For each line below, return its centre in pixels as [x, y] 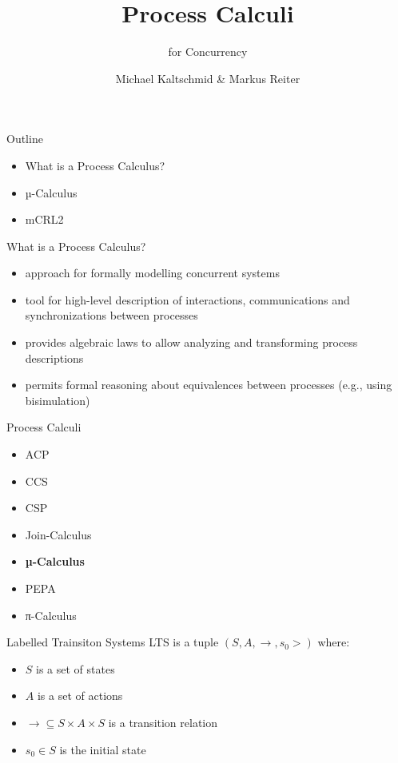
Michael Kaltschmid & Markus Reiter [208, 78]
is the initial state [103, 749]
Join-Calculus [58, 534]
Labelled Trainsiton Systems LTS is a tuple [113, 642]
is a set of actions [80, 695]
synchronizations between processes [111, 315]
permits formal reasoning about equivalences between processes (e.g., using [209, 385]
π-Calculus [51, 615]
